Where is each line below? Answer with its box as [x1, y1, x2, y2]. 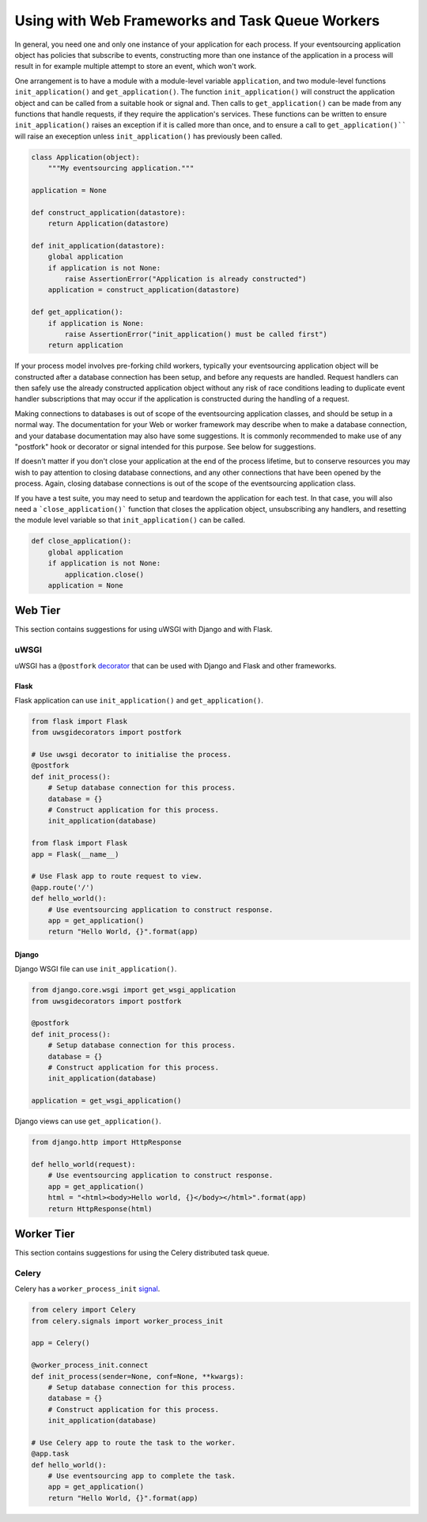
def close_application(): [31, 536, 132, 546]
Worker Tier [14, 1227, 75, 1240]
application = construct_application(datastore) [47, 286, 240, 294]
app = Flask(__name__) [31, 850, 119, 858]
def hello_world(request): [31, 1160, 136, 1168]
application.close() [64, 570, 145, 579]
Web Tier [14, 604, 61, 617]
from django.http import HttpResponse [31, 1138, 182, 1147]
